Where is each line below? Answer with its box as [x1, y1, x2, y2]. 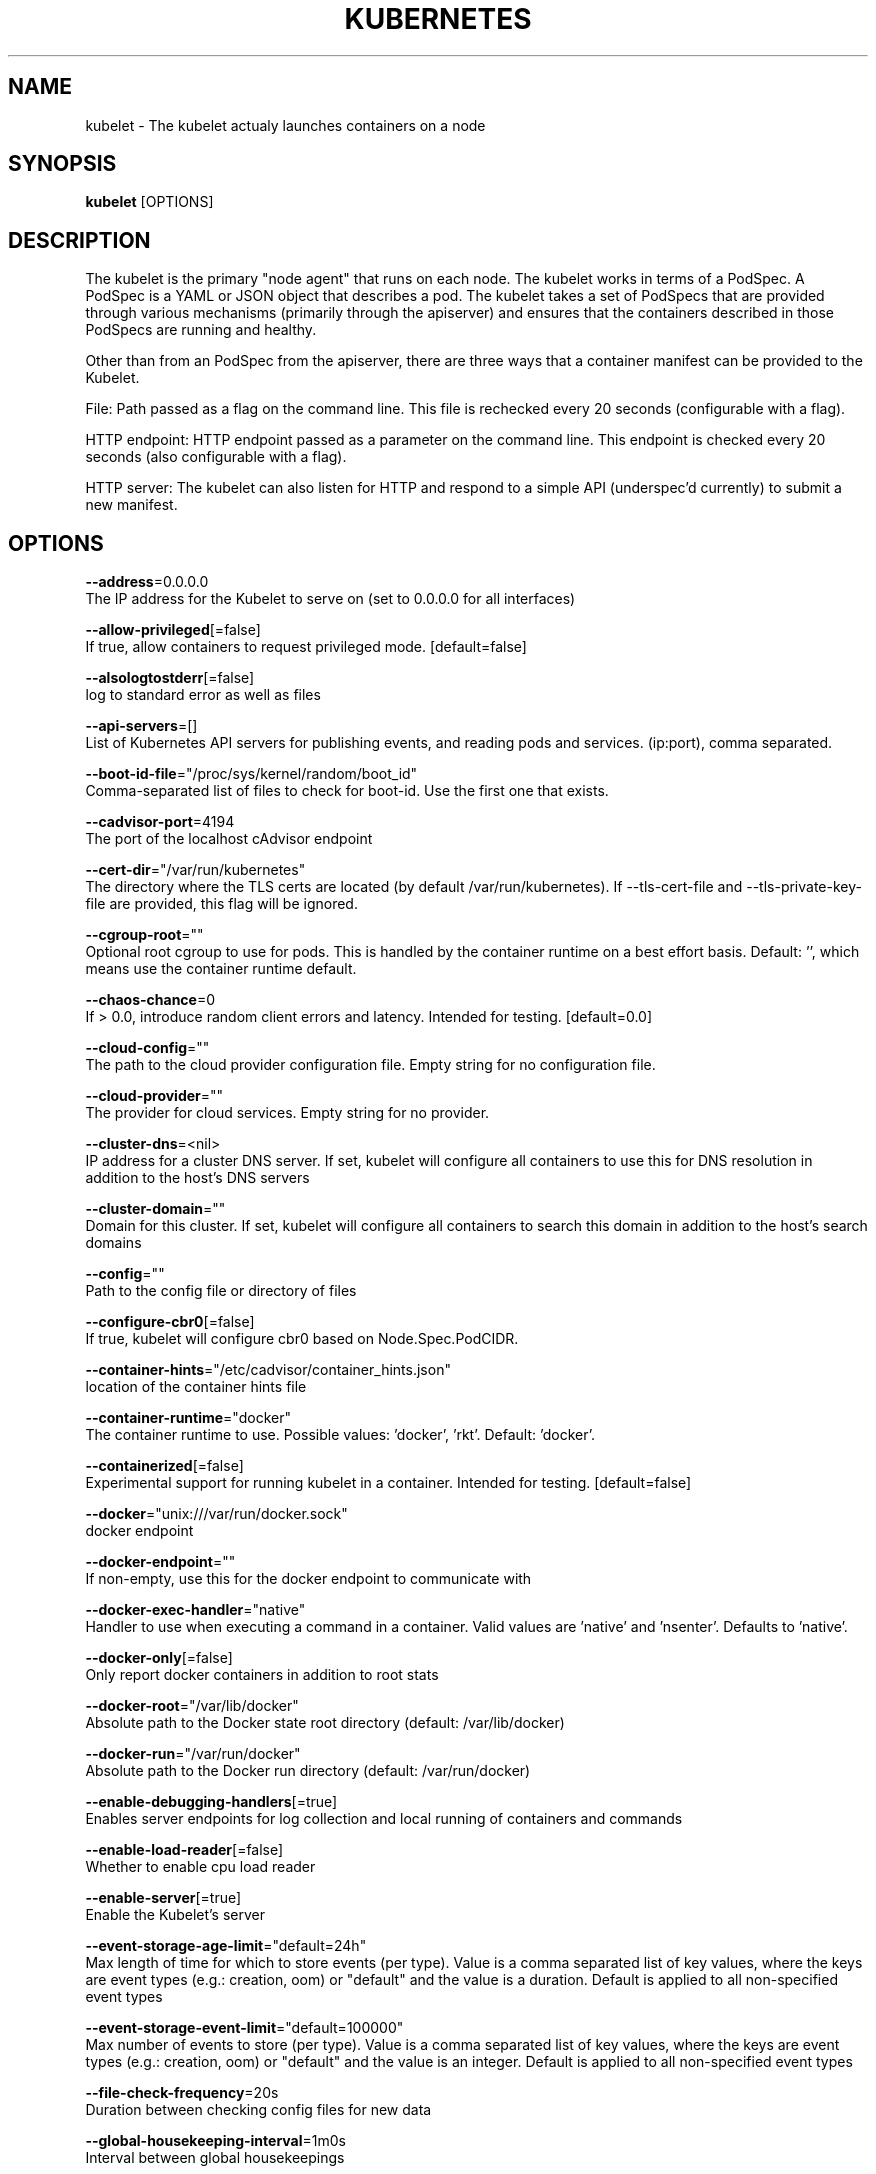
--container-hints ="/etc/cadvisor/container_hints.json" [85, 1361, 451, 1379]
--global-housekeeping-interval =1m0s [85, 2132, 346, 2150]
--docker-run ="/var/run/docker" [85, 1745, 301, 1763]
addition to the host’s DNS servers [85, 1169, 310, 1187]
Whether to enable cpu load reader [85, 1858, 316, 1876]
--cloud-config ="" [85, 1039, 210, 1057]
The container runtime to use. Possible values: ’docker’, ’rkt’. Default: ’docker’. [85, 1426, 595, 1444]
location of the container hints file [85, 1378, 307, 1396]
